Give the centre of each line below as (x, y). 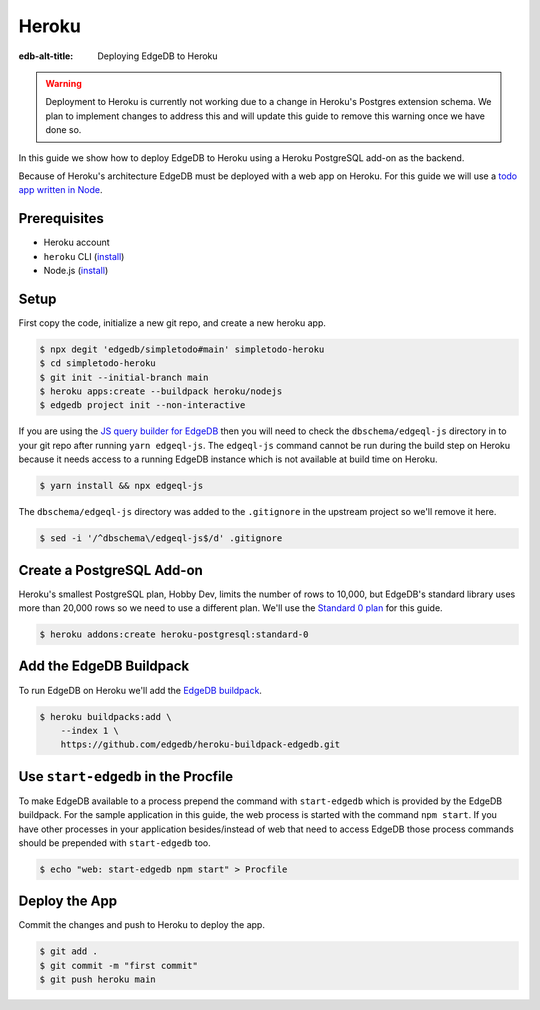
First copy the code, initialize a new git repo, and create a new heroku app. (172, 322)
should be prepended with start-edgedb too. (114, 842)
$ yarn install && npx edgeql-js (121, 486)
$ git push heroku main (98, 979)
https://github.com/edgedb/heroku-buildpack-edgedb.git (200, 744)
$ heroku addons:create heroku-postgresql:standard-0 (174, 634)
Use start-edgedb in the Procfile (126, 776)
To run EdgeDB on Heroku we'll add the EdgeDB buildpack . (140, 690)
